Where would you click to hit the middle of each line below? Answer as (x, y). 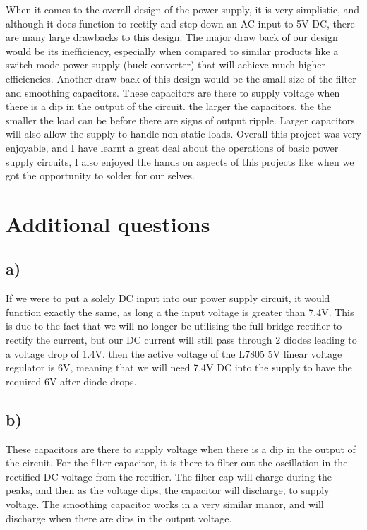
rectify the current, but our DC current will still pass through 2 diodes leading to (181, 340)
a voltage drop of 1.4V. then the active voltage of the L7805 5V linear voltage (174, 353)
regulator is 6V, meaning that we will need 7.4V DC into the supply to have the (179, 367)
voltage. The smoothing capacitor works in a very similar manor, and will (165, 504)
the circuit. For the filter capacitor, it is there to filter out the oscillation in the (177, 463)
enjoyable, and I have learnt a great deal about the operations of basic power (172, 147)
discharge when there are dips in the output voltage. (119, 518)
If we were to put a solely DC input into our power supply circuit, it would (168, 298)
